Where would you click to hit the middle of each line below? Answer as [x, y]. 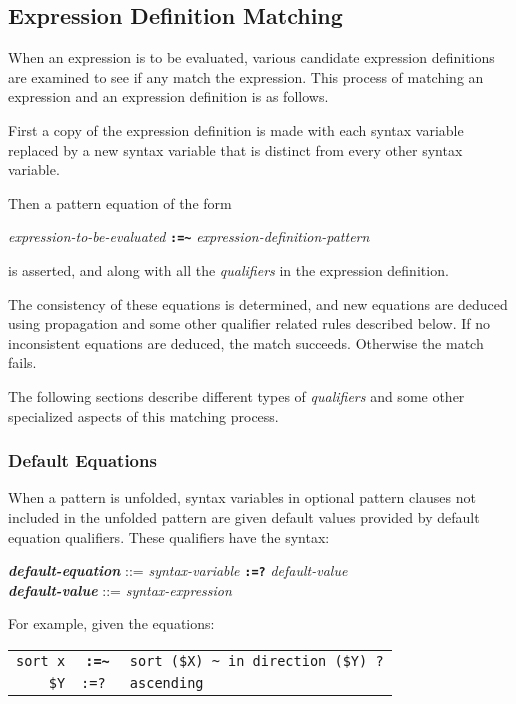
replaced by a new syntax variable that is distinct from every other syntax [235, 149]
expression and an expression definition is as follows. [168, 96]
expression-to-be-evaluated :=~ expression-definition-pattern [189, 236]
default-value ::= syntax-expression [120, 589]
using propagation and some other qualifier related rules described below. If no [249, 323]
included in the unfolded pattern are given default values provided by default [244, 516]
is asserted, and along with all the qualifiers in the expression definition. [228, 270]
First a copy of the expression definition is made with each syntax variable [236, 129]
